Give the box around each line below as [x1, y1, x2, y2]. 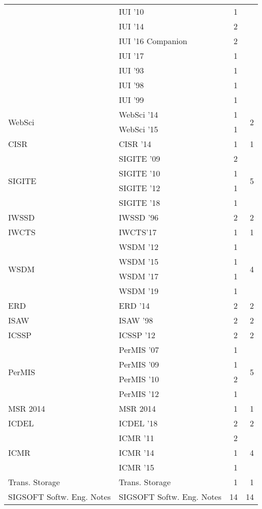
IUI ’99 [119, 94, 144, 105]
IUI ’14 [119, 20, 144, 32]
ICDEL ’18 [119, 417, 158, 429]
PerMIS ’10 [119, 373, 159, 385]
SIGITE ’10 [119, 167, 160, 179]
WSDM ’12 [119, 241, 159, 252]
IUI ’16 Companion [119, 35, 187, 47]
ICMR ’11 [119, 432, 154, 444]
